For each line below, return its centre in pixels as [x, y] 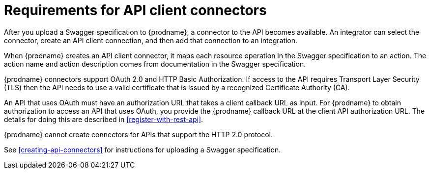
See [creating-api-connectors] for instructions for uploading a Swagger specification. [143, 149]
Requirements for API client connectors [135, 10]
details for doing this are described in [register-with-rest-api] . [104, 119]
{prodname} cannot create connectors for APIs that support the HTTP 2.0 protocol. [139, 134]
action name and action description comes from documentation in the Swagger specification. [155, 64]
